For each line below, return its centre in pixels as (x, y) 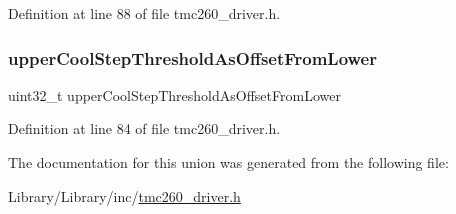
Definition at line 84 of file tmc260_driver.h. (144, 128)
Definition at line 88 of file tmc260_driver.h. (144, 13)
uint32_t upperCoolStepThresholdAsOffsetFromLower (174, 94)
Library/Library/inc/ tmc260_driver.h (124, 195)
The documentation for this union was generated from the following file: (228, 162)
